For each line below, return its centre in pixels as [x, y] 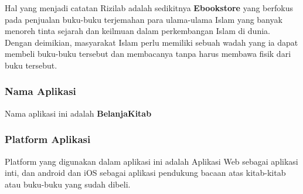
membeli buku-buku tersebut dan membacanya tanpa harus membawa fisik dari [148, 54]
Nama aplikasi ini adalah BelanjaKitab [78, 113]
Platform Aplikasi [48, 139]
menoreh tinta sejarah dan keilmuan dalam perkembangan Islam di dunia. [137, 31]
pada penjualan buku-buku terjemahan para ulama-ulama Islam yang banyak [144, 19]
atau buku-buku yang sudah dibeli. [68, 184]
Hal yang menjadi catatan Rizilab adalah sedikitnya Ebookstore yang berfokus [149, 8]
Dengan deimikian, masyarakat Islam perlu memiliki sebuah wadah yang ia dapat [151, 42]
